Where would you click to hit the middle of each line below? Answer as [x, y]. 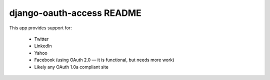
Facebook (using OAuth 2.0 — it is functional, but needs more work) [104, 60]
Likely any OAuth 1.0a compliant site [71, 67]
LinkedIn [43, 46]
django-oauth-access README [75, 13]
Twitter [41, 39]
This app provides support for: [40, 28]
